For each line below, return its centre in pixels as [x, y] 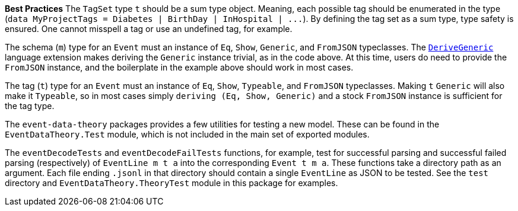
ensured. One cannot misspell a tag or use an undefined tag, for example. [149, 29]
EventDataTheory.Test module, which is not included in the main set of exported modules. [187, 134]
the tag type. [30, 106]
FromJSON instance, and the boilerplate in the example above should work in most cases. [179, 67]
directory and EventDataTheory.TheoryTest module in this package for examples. [171, 183]
